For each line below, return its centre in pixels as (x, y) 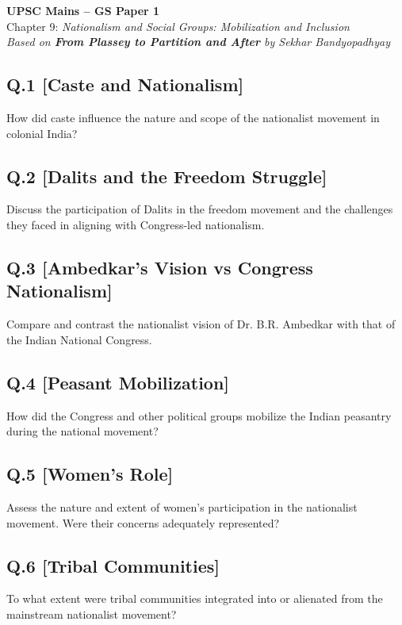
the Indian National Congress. (79, 339)
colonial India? (42, 133)
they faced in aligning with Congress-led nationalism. (136, 224)
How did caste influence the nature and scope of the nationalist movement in (193, 117)
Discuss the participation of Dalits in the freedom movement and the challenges (200, 209)
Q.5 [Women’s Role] (90, 474)
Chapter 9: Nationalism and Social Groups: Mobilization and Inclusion (178, 26)
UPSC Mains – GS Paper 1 (83, 10)
